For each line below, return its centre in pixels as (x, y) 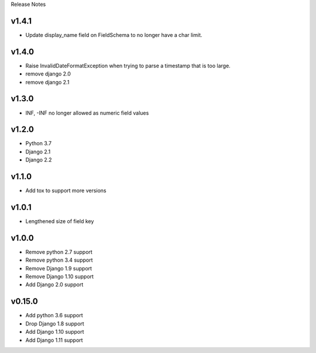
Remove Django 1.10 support (59, 277)
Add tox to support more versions (66, 191)
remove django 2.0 (48, 74)
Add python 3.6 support (54, 316)
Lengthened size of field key (60, 221)
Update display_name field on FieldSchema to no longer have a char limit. (114, 35)
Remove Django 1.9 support (59, 268)
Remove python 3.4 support (59, 260)
